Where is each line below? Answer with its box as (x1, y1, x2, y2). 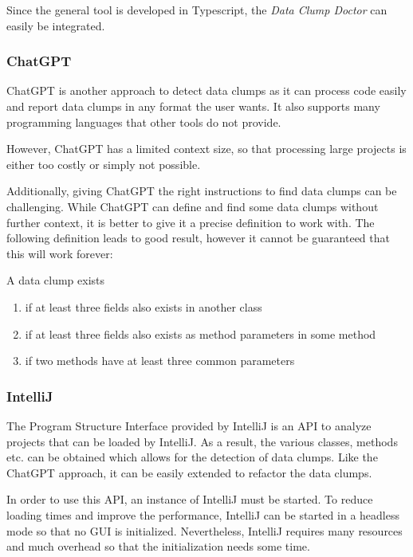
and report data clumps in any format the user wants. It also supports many (6, 98, 380, 114)
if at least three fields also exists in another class (25, 298, 262, 315)
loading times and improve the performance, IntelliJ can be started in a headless (6, 506, 399, 523)
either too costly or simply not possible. (6, 155, 201, 172)
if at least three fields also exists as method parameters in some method (25, 325, 376, 342)
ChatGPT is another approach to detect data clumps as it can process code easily (6, 82, 407, 99)
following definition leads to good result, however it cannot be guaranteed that (6, 229, 390, 246)
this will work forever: (6, 245, 113, 261)
